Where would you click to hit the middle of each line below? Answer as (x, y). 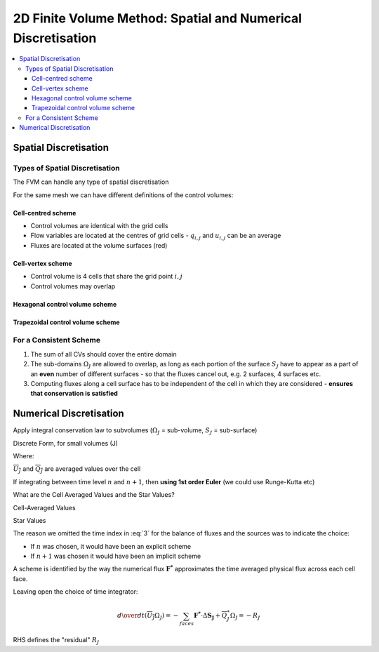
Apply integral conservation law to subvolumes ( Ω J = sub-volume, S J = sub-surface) (135, 431)
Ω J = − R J (245, 616)
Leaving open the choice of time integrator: (75, 592)
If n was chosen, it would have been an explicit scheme (111, 546)
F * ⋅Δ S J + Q (210, 616)
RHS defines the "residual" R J (56, 641)
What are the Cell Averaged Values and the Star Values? (94, 495)
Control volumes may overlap (73, 286)
